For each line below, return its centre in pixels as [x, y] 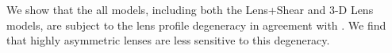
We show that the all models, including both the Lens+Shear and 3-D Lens [190, 9]
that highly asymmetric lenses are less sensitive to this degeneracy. [168, 40]
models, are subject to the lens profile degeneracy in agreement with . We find [196, 25]
